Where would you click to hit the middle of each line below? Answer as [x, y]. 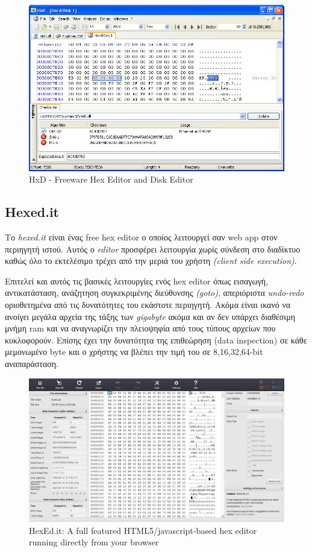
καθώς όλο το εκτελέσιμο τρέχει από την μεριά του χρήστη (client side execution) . [151, 261]
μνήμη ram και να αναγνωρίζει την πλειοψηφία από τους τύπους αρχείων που [140, 328]
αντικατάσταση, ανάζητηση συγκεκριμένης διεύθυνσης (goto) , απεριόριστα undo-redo [154, 293]
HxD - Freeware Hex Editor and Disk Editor [111, 179]
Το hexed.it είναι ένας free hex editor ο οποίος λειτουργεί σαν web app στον [141, 237]
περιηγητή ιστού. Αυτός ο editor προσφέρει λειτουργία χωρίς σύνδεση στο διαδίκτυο [153, 249]
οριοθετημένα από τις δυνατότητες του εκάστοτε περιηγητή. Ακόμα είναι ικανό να [148, 304]
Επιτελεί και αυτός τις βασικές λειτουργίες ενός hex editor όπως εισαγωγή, [137, 281]
